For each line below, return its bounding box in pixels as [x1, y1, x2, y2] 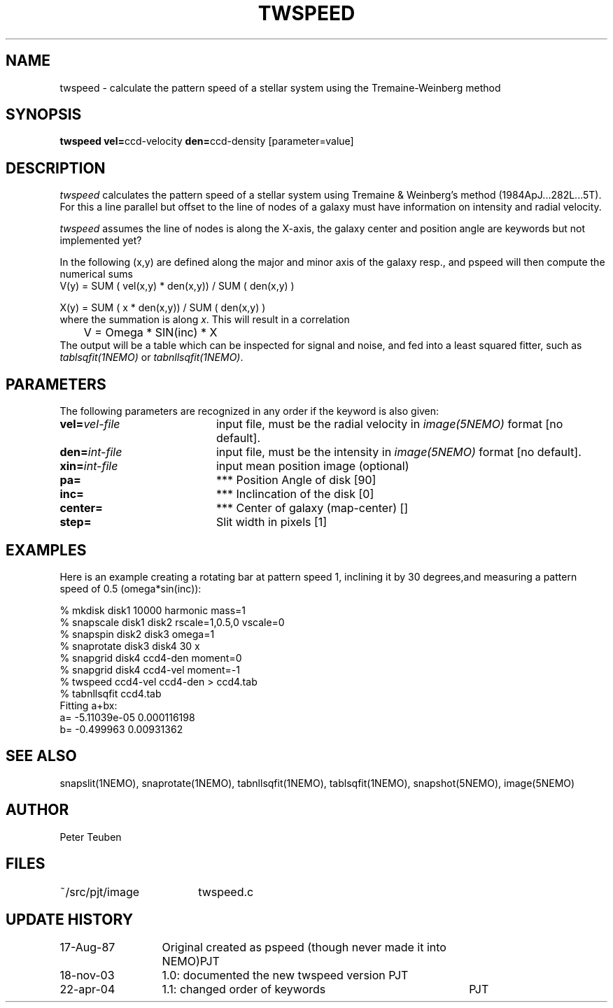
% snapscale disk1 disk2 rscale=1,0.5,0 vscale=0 [59, 616, 285, 628]
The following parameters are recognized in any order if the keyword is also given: [59, 405, 439, 418]
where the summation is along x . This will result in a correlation [59, 313, 350, 326]
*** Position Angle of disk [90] [216, 473, 376, 488]
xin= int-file [59, 459, 118, 474]
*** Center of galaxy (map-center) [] [216, 501, 409, 516]
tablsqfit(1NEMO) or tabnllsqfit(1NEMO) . [59, 351, 244, 364]
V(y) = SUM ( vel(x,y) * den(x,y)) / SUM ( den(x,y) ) [59, 280, 295, 292]
